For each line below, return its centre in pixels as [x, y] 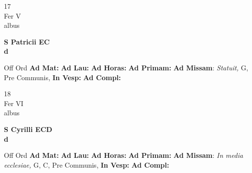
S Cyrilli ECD [28, 129]
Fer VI [14, 103]
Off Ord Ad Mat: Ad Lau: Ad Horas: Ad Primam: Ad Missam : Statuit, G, [126, 67]
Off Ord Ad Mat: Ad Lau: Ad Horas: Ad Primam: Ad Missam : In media [124, 155]
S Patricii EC [27, 41]
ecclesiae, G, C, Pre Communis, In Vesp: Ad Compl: [87, 164]
